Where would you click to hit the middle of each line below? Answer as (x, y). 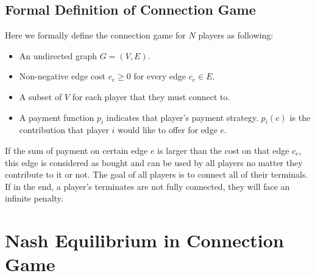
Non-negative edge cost (62, 76)
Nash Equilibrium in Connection (144, 240)
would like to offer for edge (168, 130)
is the (300, 117)
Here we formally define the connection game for (95, 35)
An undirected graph (58, 55)
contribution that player (64, 130)
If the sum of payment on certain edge (76, 150)
